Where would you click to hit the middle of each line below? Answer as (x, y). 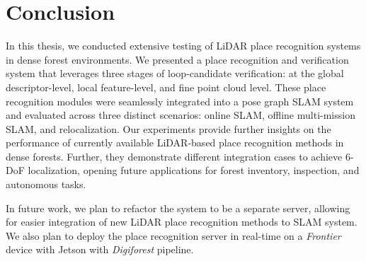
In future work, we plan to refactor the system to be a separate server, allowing (178, 208)
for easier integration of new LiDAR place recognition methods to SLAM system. (182, 222)
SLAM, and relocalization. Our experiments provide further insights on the (168, 128)
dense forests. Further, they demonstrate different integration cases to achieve (174, 156)
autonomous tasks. (46, 184)
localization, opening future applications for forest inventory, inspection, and (194, 170)
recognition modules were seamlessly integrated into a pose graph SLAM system (180, 101)
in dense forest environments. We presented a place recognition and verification (177, 59)
